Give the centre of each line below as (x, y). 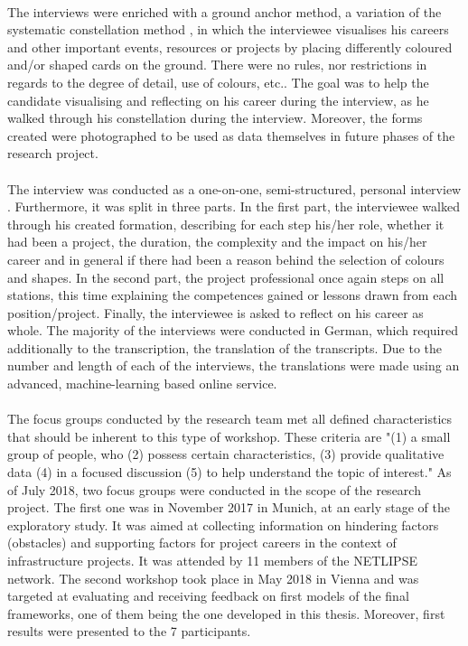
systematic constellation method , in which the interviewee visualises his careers (228, 29)
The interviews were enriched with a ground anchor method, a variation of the (225, 11)
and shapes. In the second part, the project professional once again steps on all (226, 277)
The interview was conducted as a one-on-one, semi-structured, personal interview (234, 188)
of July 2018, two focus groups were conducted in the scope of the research (214, 489)
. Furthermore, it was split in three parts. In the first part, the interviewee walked (234, 206)
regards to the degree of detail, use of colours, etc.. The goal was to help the (218, 82)
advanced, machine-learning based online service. (142, 384)
